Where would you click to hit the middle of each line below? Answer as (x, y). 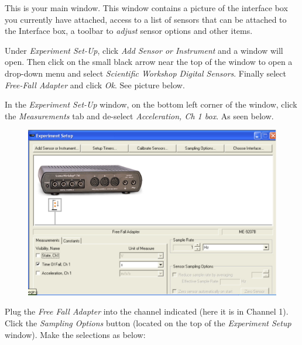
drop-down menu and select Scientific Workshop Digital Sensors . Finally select (145, 73)
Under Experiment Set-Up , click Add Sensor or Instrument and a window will (144, 50)
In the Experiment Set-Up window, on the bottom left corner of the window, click (151, 104)
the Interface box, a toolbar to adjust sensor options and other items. (129, 31)
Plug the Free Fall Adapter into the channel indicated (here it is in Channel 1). (147, 311)
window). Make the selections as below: (75, 334)
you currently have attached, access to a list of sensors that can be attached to (146, 19)
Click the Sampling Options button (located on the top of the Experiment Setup (148, 322)
